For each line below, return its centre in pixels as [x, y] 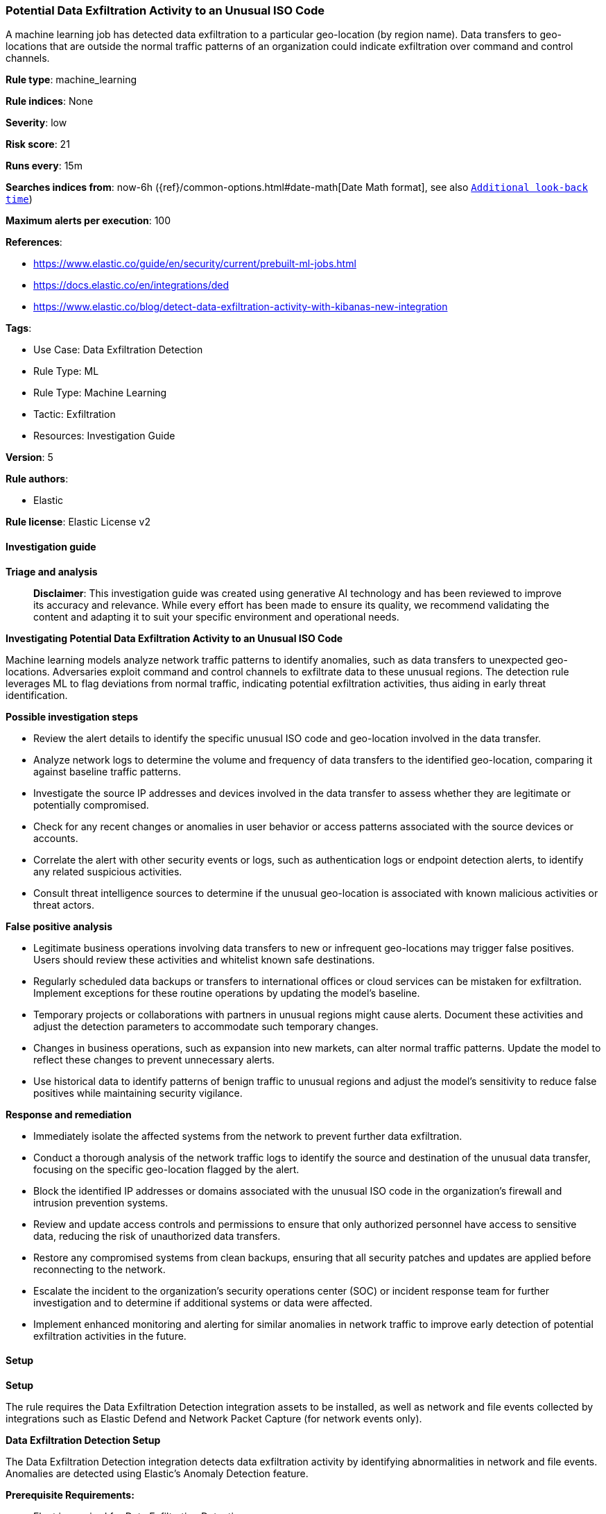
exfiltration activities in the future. [110, 1336]
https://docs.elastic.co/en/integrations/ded [131, 285]
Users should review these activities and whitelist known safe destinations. [204, 959]
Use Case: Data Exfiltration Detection [118, 350]
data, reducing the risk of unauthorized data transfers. [157, 1236]
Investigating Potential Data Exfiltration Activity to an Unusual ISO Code [174, 638]
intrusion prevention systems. [101, 1202]
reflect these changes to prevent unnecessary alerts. [154, 1059]
